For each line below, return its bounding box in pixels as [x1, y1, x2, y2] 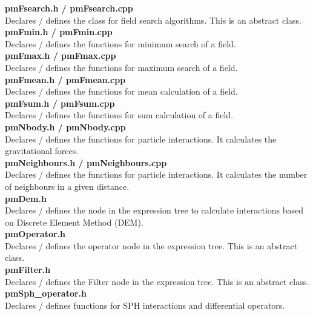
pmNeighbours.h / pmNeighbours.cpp [5, 156, 167, 169]
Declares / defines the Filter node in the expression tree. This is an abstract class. [5, 275, 309, 287]
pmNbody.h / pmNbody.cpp [5, 120, 126, 133]
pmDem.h [5, 192, 47, 204]
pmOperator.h [5, 227, 66, 240]
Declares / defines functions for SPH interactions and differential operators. [5, 298, 285, 311]
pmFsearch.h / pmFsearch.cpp [5, 2, 133, 14]
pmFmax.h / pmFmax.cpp [5, 49, 116, 62]
